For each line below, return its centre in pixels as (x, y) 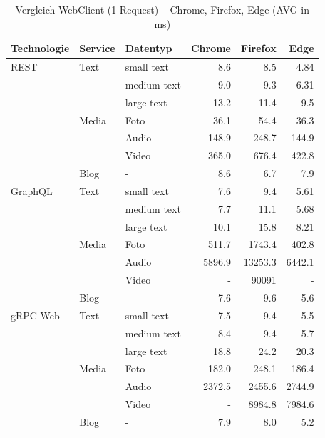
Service (97, 48)
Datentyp (149, 48)
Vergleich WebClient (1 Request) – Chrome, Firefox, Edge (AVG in (162, 9)
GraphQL (32, 190)
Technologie (40, 48)
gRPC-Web (35, 315)
